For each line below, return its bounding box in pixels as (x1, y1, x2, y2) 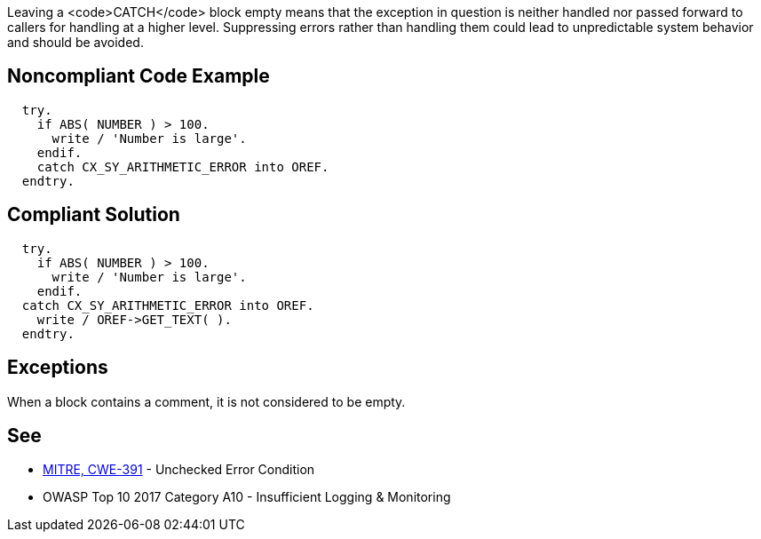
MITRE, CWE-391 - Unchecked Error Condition (43, 462, 315, 478)
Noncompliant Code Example (7, 65, 270, 88)
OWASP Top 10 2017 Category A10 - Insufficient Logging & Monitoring (43, 489, 451, 505)
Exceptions (7, 356, 108, 379)
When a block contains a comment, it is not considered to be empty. (7, 393, 406, 409)
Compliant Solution (7, 203, 180, 226)
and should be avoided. (7, 35, 144, 50)
